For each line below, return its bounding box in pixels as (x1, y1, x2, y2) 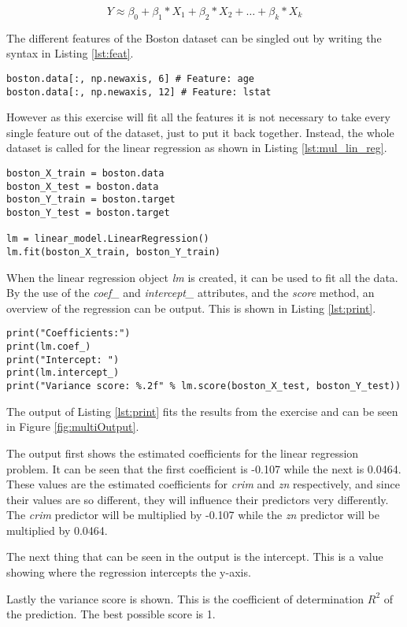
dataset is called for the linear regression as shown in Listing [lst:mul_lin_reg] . (6, 139, 387, 156)
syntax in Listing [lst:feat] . (6, 45, 134, 61)
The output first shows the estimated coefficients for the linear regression (6, 444, 359, 461)
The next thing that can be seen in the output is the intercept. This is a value (6, 548, 383, 565)
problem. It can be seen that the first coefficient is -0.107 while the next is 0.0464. (6, 460, 401, 477)
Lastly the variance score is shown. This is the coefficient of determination (6, 590, 364, 607)
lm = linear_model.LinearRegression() (6, 233, 209, 245)
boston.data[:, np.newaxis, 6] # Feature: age (6, 72, 254, 84)
